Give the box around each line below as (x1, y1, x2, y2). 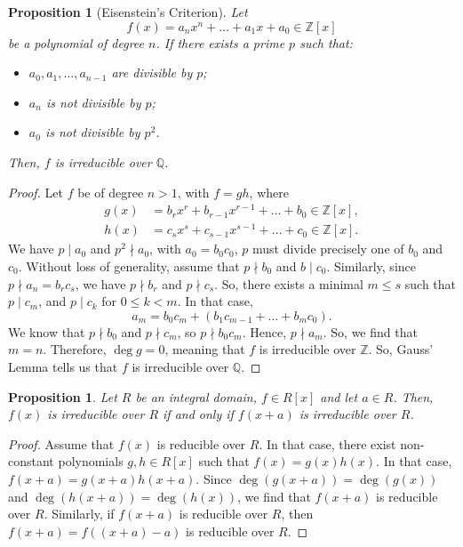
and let (320, 387, 358, 406)
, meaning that (164, 340, 245, 358)
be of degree (77, 182, 144, 201)
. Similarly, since (326, 256, 416, 275)
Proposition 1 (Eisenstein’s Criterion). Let (8, 3, 248, 20)
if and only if (163, 405, 234, 423)
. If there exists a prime (156, 33, 285, 52)
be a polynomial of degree (8, 33, 144, 52)
